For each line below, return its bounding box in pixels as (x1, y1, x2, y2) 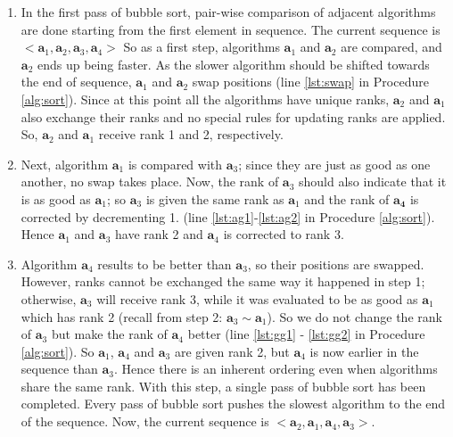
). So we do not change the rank (267, 307, 442, 326)
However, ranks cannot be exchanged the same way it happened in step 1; (21, 272, 425, 291)
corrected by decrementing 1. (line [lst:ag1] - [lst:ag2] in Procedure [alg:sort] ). (21, 207, 435, 226)
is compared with (128, 154, 223, 173)
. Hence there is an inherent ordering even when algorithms (114, 359, 438, 378)
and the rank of (304, 189, 390, 208)
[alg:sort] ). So (21, 342, 95, 360)
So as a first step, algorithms (123, 37, 280, 56)
